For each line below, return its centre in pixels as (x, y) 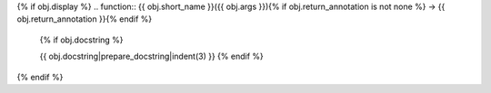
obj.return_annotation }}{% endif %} (85, 19)
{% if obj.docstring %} (81, 40)
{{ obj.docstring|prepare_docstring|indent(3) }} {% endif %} (151, 56)
